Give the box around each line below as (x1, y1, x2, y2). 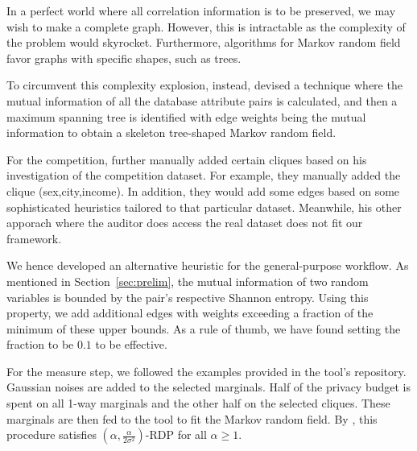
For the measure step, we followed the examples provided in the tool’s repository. (6, 362, 407, 379)
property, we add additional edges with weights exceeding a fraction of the (6, 304, 374, 321)
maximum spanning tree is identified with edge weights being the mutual (6, 108, 366, 125)
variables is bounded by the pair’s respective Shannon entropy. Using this (6, 288, 369, 305)
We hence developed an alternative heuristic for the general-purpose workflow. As (6, 257, 409, 274)
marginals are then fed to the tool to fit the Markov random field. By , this (6, 410, 378, 427)
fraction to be (6, 336, 74, 353)
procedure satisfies (6, 426, 97, 443)
